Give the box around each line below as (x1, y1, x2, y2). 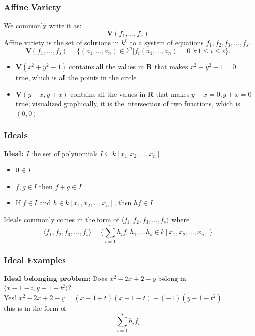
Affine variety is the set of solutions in (4, 37, 119, 47)
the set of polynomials (31, 148, 98, 158)
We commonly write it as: (4, 20, 82, 30)
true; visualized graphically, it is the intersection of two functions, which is (15, 98, 240, 109)
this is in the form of (4, 303, 66, 313)
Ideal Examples (4, 253, 66, 266)
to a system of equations (130, 37, 204, 47)
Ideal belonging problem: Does (4, 273, 107, 283)
